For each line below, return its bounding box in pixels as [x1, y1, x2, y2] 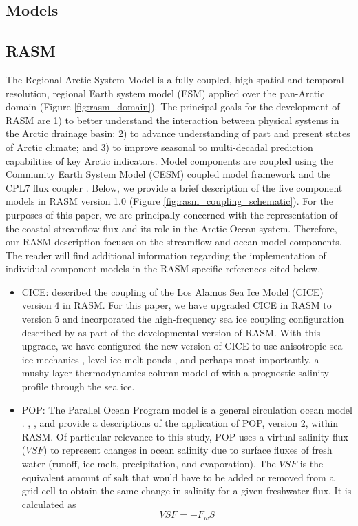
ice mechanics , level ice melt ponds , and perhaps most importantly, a [21, 352, 319, 366]
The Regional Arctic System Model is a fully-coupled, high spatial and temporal [6, 72, 344, 86]
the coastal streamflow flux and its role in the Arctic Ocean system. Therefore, [6, 221, 337, 235]
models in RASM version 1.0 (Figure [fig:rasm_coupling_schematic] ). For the [6, 194, 333, 208]
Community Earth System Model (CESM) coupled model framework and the [6, 167, 331, 181]
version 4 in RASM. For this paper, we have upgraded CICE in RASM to [21, 298, 332, 312]
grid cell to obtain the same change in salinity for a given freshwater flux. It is [21, 483, 352, 498]
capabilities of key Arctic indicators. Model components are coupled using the [6, 153, 334, 168]
